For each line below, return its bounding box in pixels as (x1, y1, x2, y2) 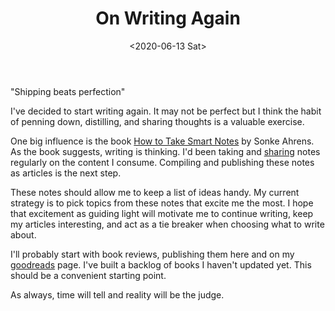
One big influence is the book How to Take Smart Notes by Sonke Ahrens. (10, 135, 315, 147)
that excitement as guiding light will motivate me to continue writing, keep (10, 207, 314, 219)
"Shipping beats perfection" (10, 85, 126, 97)
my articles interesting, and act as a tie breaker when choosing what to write (10, 218, 325, 230)
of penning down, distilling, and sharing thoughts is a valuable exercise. (10, 115, 305, 127)
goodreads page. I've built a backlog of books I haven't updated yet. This (10, 258, 312, 271)
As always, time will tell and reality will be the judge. (10, 288, 225, 301)
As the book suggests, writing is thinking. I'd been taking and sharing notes (10, 145, 321, 157)
